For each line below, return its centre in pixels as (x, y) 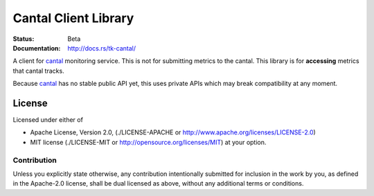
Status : (24, 39)
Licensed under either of (48, 120)
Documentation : (37, 48)
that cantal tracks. (39, 71)
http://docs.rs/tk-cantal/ (102, 48)
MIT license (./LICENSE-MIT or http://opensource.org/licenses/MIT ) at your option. (148, 142)
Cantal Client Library (73, 18)
